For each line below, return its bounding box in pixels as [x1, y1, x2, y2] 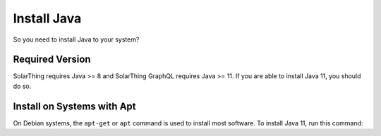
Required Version [13, 54, 91, 66]
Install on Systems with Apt [13, 100, 136, 112]
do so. [13, 82, 32, 90]
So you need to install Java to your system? [13, 35, 140, 44]
